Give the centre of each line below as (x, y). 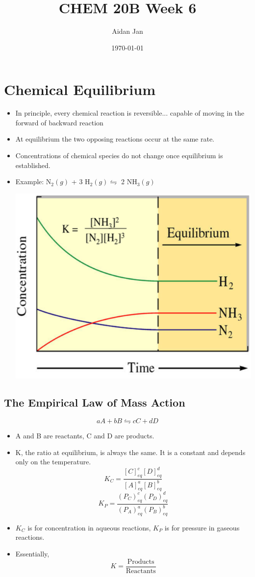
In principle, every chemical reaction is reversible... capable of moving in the (130, 113)
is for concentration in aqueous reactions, (89, 527)
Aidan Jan (127, 31)
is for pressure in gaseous (202, 527)
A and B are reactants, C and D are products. (85, 436)
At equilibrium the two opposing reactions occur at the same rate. (115, 139)
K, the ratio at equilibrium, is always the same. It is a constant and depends (130, 452)
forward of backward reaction (59, 122)
